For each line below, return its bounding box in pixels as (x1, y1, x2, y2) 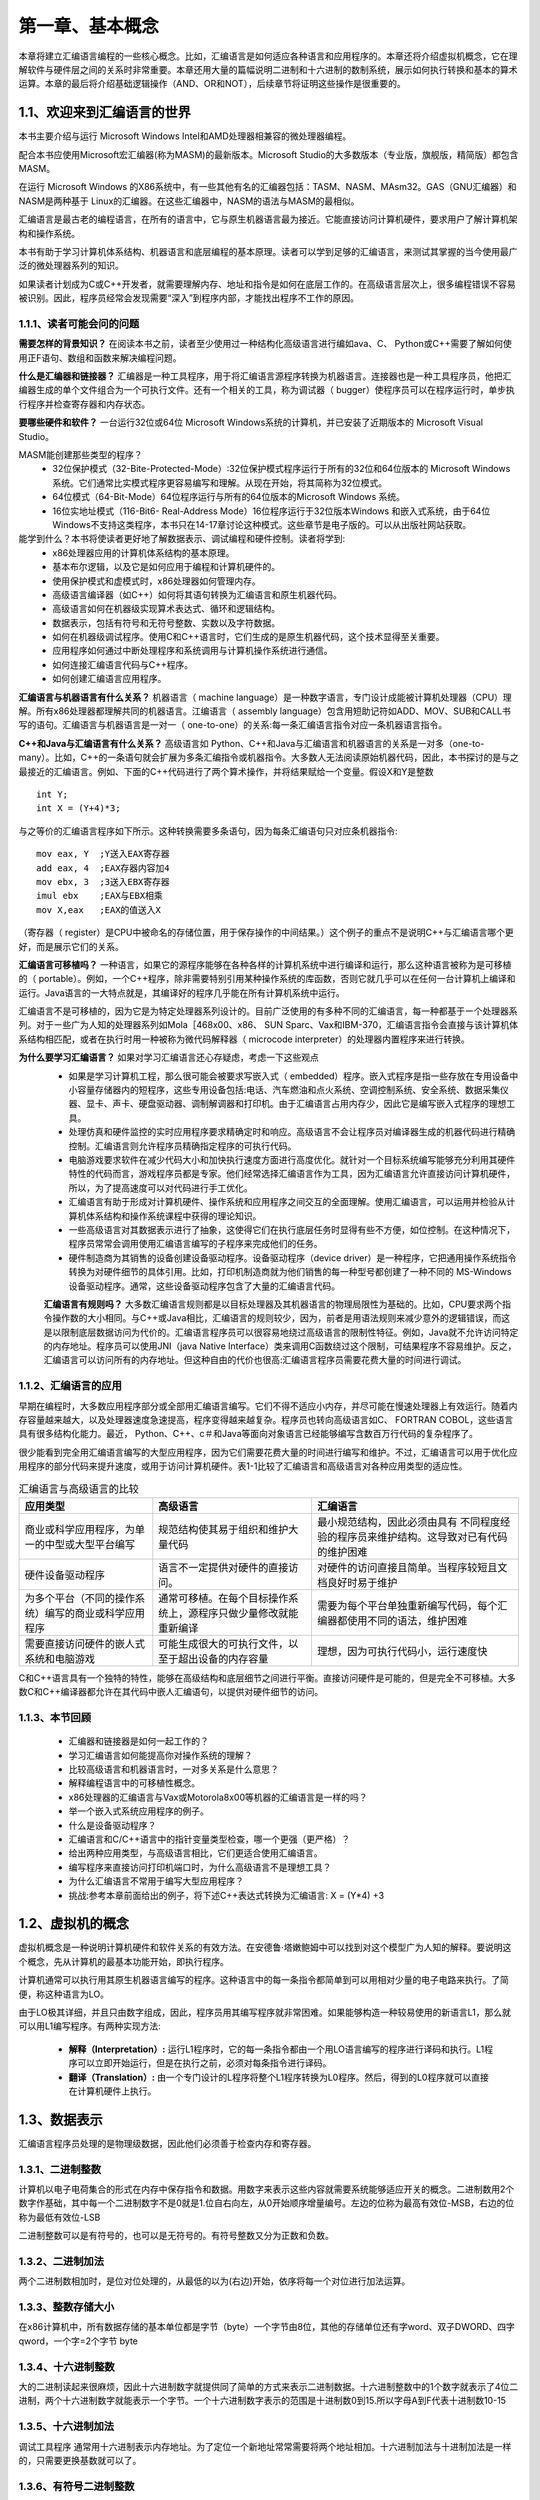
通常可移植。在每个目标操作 (158, 1591, 289, 1605)
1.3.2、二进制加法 (18, 2254, 105, 2268)
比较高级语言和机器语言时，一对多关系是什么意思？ (68, 1763, 279, 1775)
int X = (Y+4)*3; (36, 803, 121, 814)
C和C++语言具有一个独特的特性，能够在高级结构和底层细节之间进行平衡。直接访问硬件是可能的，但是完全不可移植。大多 (18, 1671, 516, 1684)
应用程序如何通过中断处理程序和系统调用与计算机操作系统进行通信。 (52, 645, 333, 657)
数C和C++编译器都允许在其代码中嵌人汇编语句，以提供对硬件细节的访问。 (18, 1686, 324, 1698)
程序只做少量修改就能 (198, 1606, 299, 1620)
